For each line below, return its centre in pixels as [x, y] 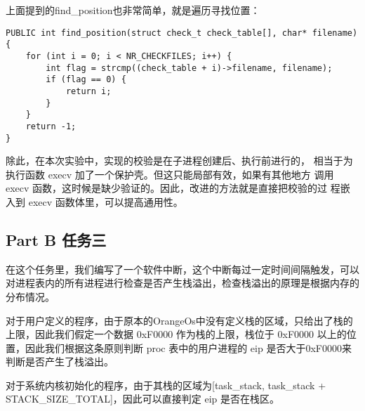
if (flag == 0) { [86, 80]
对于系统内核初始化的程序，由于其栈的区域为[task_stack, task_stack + [166, 385]
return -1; [51, 126]
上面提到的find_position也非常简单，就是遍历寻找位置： [133, 10]
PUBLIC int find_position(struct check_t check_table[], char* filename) [182, 33]
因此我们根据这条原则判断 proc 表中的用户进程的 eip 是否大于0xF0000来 [188, 347]
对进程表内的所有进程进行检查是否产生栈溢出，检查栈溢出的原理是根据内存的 [182, 283]
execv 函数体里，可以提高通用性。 [106, 201]
